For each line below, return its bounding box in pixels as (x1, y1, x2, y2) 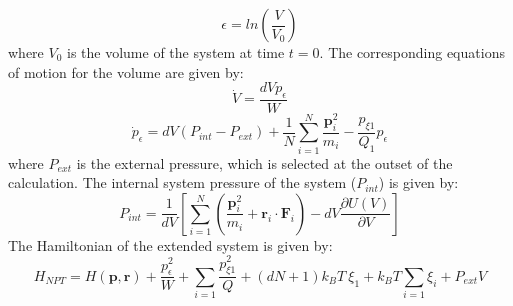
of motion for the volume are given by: (8, 61, 244, 82)
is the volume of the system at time (67, 42, 285, 62)
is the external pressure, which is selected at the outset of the (76, 152, 453, 173)
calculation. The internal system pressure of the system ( (8, 172, 357, 193)
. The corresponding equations (319, 42, 505, 62)
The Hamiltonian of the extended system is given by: (8, 234, 333, 255)
